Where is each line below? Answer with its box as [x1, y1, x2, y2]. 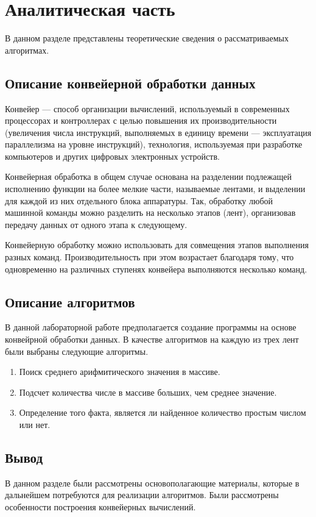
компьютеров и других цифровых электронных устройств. [5, 149, 220, 162]
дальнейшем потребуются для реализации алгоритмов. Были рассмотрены [5, 488, 279, 501]
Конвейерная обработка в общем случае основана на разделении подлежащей [5, 170, 292, 183]
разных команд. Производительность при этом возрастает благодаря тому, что [5, 251, 294, 263]
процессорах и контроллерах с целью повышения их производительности [5, 114, 277, 127]
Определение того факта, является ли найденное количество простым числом [19, 406, 306, 419]
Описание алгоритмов [5, 292, 135, 311]
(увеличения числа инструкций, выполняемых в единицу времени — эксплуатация [5, 126, 312, 138]
